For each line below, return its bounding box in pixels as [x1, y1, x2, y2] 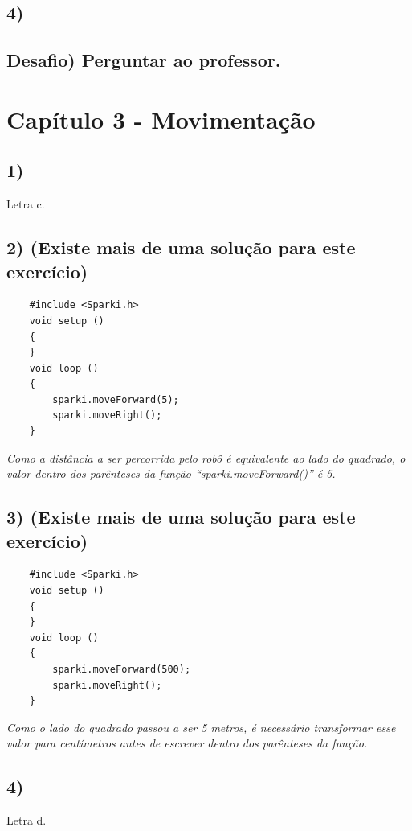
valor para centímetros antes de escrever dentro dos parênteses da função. [6, 734, 368, 751]
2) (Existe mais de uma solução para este [6, 235, 356, 260]
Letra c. [6, 195, 45, 212]
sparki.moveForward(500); [52, 664, 191, 676]
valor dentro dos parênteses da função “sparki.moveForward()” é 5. [6, 465, 336, 482]
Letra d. [6, 812, 47, 829]
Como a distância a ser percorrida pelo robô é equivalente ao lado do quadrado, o [6, 449, 406, 466]
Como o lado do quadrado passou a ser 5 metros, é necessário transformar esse [6, 718, 396, 735]
